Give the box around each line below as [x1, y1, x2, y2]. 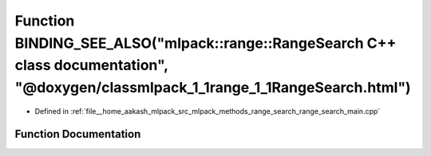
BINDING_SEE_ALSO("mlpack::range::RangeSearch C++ [14, 34, 397, 52]
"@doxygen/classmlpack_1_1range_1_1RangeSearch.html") [14, 79, 411, 97]
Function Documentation [14, 127, 141, 141]
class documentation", [14, 57, 168, 75]
